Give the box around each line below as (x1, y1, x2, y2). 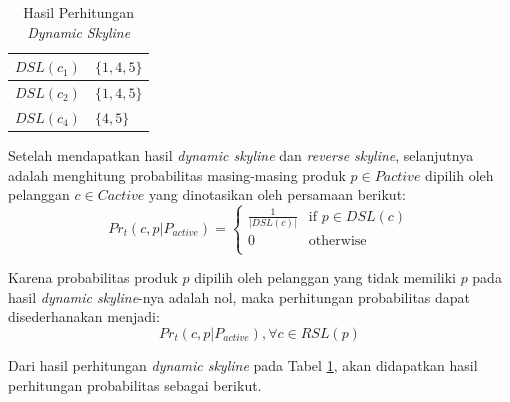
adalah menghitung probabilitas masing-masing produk (8, 164, 346, 185)
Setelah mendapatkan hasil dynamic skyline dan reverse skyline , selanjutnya (8, 144, 474, 165)
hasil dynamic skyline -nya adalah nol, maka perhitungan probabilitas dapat (8, 286, 471, 307)
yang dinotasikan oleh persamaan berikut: (149, 184, 406, 205)
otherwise (308, 233, 367, 248)
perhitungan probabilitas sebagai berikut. (8, 374, 262, 395)
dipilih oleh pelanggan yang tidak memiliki (194, 267, 456, 288)
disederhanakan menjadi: (8, 306, 160, 327)
